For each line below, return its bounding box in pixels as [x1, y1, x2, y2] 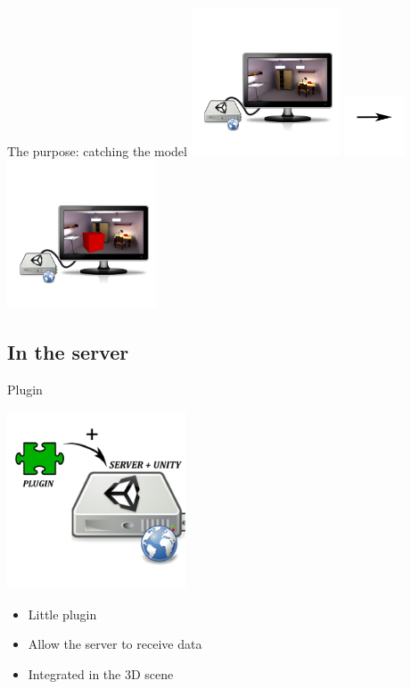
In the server [7, 337, 129, 365]
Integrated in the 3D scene [28, 665, 174, 684]
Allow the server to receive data [28, 635, 202, 653]
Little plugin [28, 604, 97, 623]
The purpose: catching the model [7, 141, 187, 160]
